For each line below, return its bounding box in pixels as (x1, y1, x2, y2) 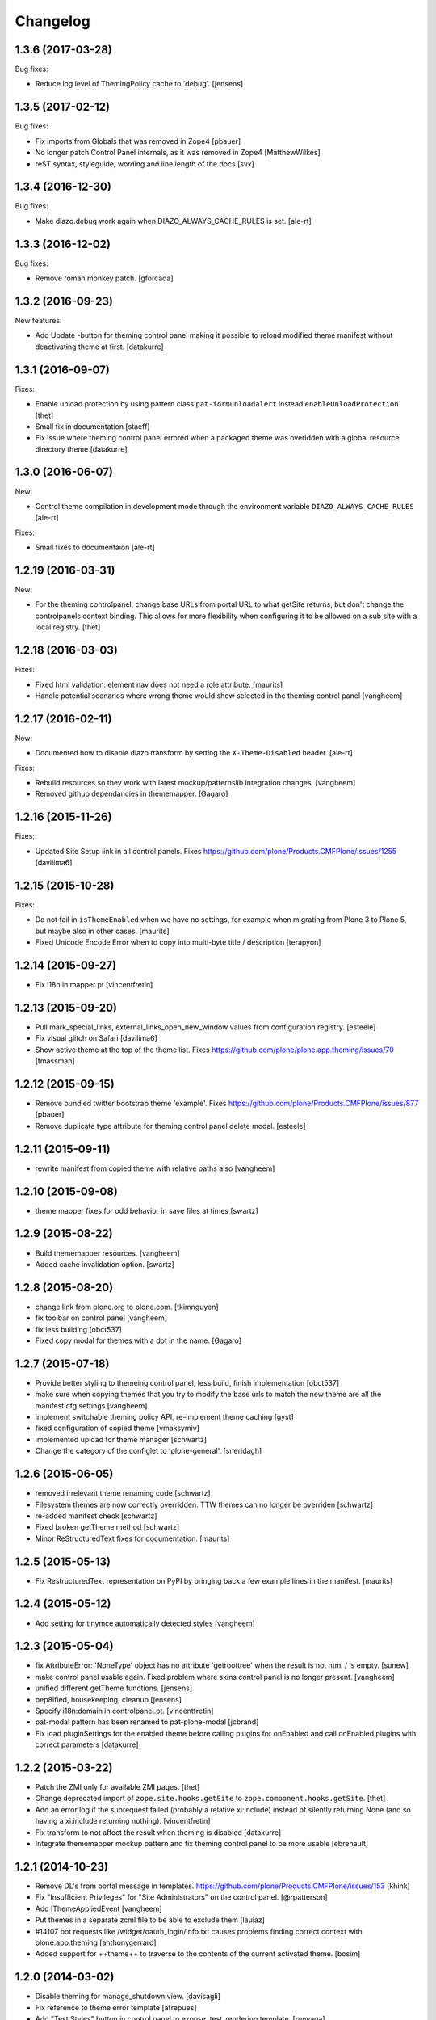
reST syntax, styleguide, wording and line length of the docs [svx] (35, 158, 254, 169)
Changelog (15, 12, 90, 30)
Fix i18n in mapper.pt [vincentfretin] (35, 980, 153, 990)
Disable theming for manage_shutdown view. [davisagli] (35, 1992, 221, 2001)
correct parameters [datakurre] (35, 1740, 139, 1749)
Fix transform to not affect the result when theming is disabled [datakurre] (35, 1827, 282, 1837)
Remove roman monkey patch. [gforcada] (35, 273, 174, 283)
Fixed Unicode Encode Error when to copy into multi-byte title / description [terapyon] (35, 937, 321, 947)
